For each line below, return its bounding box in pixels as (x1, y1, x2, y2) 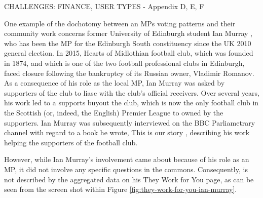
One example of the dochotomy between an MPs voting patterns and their (4, 18, 236, 28)
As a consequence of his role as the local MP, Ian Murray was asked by (4, 77, 225, 88)
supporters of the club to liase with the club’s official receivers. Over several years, (4, 87, 259, 98)
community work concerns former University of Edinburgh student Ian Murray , (4, 28, 253, 38)
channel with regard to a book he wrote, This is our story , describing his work (4, 127, 250, 138)
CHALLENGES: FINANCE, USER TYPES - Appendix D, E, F (4, 1, 204, 11)
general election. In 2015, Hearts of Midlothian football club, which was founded (4, 48, 253, 58)
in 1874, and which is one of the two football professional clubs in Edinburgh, (4, 57, 245, 68)
